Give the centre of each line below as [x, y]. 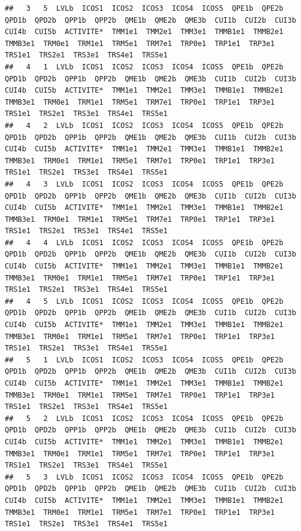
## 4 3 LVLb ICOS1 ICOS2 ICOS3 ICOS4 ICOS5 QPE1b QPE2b [144, 184]
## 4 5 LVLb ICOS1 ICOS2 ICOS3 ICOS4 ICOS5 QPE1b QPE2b [144, 301]
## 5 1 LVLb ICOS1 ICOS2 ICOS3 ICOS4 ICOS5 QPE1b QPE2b [144, 360]
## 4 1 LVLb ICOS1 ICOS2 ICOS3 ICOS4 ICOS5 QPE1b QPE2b [144, 67]
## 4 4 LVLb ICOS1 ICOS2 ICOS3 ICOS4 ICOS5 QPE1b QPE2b [144, 242]
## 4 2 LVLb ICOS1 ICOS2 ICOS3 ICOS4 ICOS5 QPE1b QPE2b [144, 125]
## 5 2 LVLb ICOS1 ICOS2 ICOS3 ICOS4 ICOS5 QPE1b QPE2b [144, 418]
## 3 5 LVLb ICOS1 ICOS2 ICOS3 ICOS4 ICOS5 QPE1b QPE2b [144, 8]
